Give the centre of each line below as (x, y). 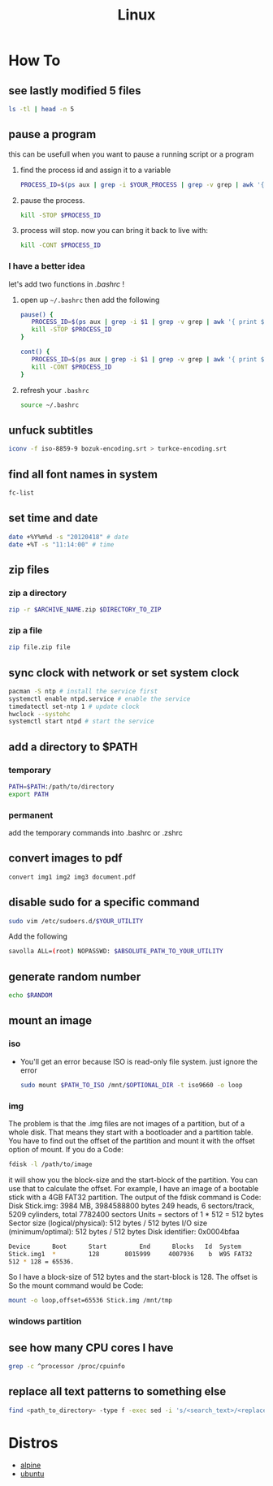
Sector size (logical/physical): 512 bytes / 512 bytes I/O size (108, 1223)
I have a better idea (47, 266)
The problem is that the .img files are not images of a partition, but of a (127, 1123)
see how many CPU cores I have (91, 1348)
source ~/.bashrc (50, 405)
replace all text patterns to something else (117, 1391)
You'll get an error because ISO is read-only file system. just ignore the (139, 1061)
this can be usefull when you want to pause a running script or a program (131, 154)
